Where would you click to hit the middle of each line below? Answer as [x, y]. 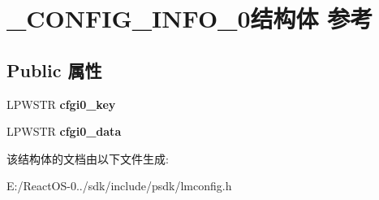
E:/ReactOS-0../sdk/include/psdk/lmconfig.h [119, 186]
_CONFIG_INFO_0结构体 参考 [190, 18]
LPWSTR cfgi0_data [64, 131]
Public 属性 [54, 70]
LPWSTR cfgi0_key [61, 104]
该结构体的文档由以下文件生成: [88, 158]
